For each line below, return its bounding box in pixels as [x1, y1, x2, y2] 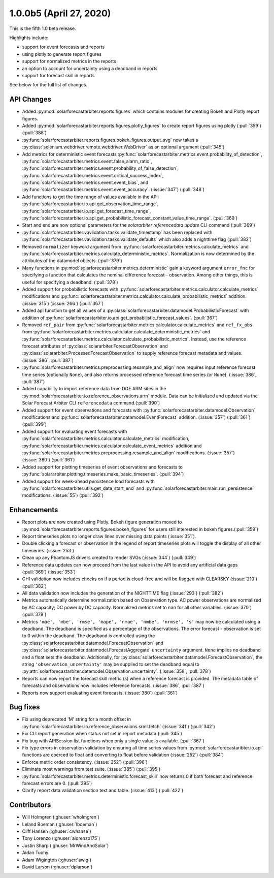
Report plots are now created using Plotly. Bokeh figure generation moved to [22, 519, 182, 525]
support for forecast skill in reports [22, 72, 95, 78]
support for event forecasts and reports [22, 44, 105, 50]
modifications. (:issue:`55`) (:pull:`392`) [22, 492, 104, 498]
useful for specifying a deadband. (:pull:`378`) [22, 279, 119, 285]
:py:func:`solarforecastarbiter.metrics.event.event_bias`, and [22, 179, 149, 185]
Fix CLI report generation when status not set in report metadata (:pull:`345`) [22, 731, 183, 737]
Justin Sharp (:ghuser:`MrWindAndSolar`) [22, 842, 109, 849]
